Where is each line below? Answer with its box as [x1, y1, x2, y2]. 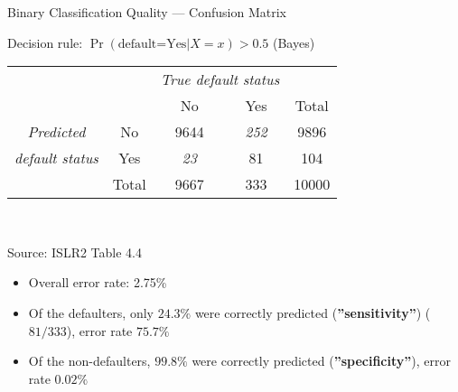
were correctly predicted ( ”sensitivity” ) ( [194, 303, 431, 322]
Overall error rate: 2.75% [28, 273, 167, 292]
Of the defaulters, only [28, 303, 154, 322]
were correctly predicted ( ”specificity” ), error [192, 351, 451, 370]
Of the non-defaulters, [28, 351, 151, 370]
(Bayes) [272, 33, 315, 51]
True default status [160, 69, 280, 90]
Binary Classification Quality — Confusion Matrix [7, 3, 286, 21]
